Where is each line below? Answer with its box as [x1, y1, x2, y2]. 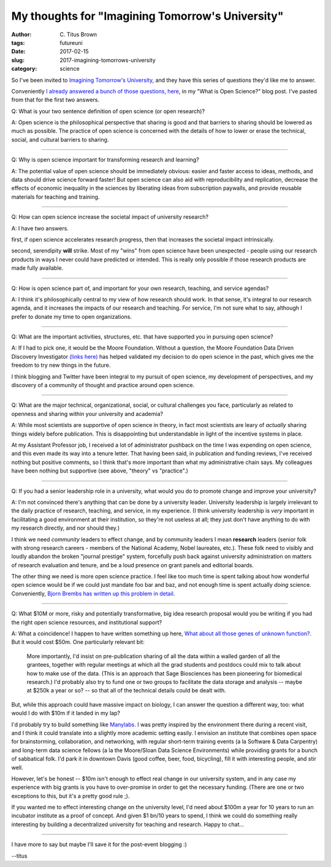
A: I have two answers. [11, 224, 69, 232]
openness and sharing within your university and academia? [11, 410, 164, 417]
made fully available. [11, 264, 64, 272]
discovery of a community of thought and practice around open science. [11, 382, 195, 389]
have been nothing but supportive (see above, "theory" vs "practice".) [11, 467, 188, 474]
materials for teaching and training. [11, 193, 100, 200]
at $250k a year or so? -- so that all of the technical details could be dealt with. [26, 687, 226, 694]
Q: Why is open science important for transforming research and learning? [11, 156, 199, 163]
